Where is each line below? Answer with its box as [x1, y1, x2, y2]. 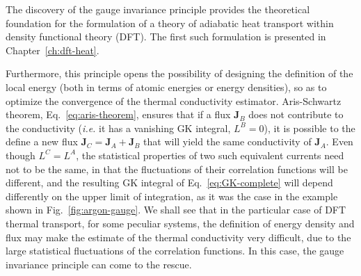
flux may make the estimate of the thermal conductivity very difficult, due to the [6, 229, 351, 244]
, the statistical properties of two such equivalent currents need [76, 147, 344, 162]
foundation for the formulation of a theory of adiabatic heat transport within [6, 15, 334, 30]
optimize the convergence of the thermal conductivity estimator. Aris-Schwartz [6, 93, 342, 108]
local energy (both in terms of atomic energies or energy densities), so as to [6, 79, 327, 94]
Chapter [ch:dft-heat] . [6, 42, 99, 57]
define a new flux [6, 134, 78, 149]
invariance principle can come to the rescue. [6, 257, 192, 271]
